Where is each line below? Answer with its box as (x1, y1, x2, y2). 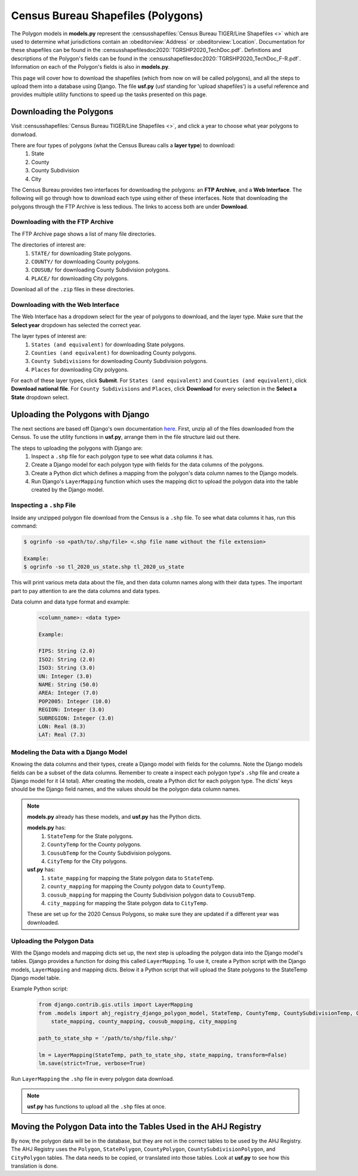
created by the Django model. (31, 486, 104, 493)
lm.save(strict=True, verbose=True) (38, 1060, 146, 1067)
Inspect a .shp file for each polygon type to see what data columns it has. (31, 452, 214, 460)
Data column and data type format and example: (11, 598, 130, 605)
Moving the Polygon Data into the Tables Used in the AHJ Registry (11, 1122, 262, 1132)
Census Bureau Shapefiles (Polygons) (11, 9, 203, 22)
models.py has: (27, 824, 66, 831)
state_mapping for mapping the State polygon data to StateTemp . (47, 874, 215, 882)
